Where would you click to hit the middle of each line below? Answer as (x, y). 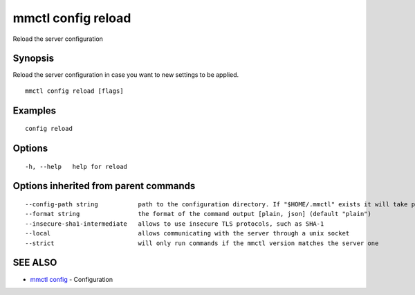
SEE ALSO (35, 263)
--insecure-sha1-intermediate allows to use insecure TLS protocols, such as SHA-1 (175, 224)
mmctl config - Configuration (72, 279)
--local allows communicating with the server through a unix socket (187, 233)
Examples (35, 110)
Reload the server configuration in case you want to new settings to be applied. (126, 75)
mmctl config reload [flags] (74, 91)
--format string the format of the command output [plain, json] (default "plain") (198, 214)
